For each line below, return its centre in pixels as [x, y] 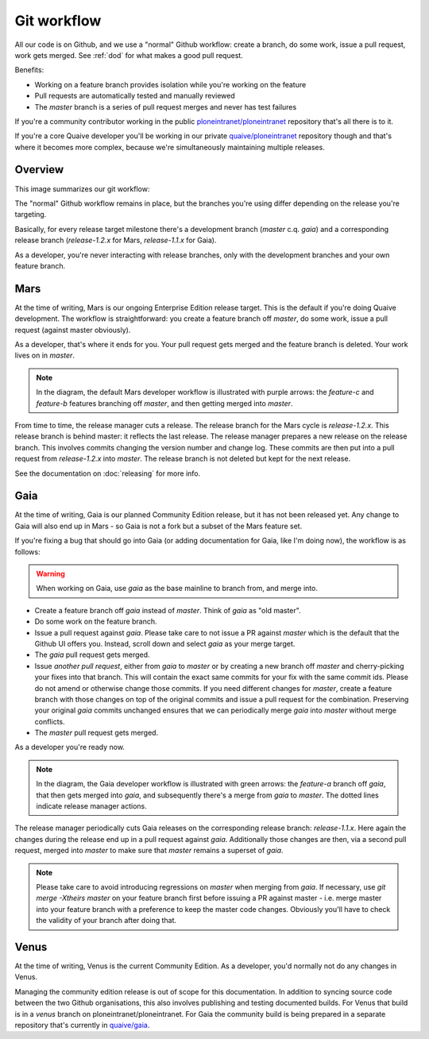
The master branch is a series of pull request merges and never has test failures [166, 106]
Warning [50, 574]
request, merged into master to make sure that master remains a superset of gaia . [149, 851]
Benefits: [29, 70]
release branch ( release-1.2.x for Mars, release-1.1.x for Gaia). [116, 240]
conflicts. [50, 721]
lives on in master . [45, 355]
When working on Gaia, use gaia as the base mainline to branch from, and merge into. [177, 589]
